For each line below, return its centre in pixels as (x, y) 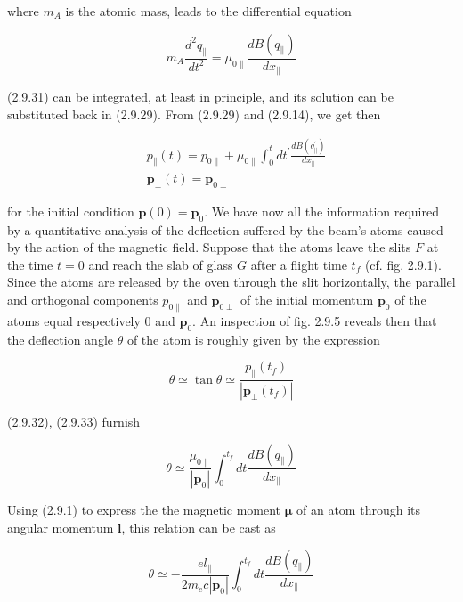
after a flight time (299, 264)
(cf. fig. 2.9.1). (403, 264)
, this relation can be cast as (199, 527)
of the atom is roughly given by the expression (253, 339)
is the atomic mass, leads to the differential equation (208, 11)
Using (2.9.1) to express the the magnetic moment (144, 510)
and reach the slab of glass (161, 264)
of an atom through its (358, 510)
